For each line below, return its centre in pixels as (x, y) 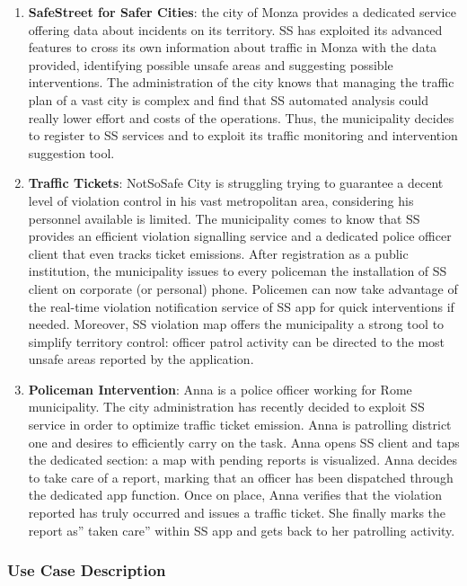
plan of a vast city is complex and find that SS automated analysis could (229, 99)
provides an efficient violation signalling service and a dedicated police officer (240, 236)
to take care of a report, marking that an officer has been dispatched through (241, 477)
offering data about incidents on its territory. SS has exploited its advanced (235, 29)
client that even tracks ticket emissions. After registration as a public (218, 253)
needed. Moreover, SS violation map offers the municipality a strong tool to (236, 324)
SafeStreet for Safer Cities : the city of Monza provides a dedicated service (242, 12)
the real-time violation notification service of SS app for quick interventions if (241, 306)
